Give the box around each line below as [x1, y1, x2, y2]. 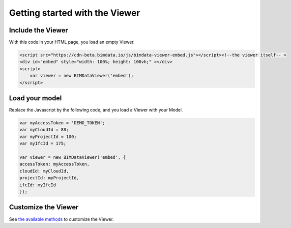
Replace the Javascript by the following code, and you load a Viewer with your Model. [9, 107, 183, 113]
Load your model [9, 94, 62, 103]
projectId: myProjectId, [19, 175, 80, 181]
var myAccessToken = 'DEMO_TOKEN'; [19, 120, 105, 126]
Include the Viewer [9, 26, 68, 34]
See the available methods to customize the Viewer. [9, 216, 114, 222]
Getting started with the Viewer [9, 7, 140, 18]
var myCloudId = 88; [19, 127, 69, 133]
